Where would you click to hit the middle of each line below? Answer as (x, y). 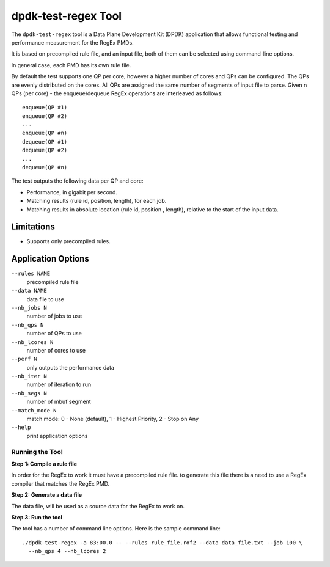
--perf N (24, 359)
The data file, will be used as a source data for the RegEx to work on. (98, 506)
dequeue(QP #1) (45, 141)
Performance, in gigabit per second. (72, 192)
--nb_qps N (28, 325)
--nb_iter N (29, 376)
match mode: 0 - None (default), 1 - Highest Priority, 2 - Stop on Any (112, 419)
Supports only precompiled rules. (68, 241)
